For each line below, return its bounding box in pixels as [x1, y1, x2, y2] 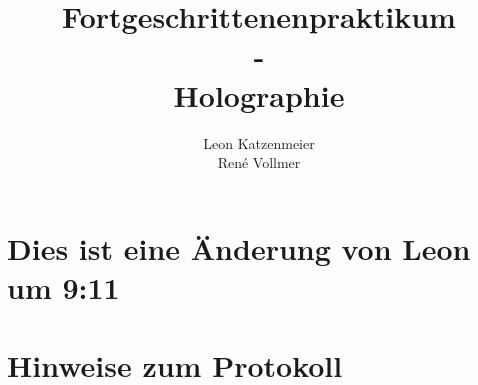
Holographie [173, 74, 345, 115]
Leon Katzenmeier [203, 132, 315, 153]
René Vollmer [217, 152, 301, 173]
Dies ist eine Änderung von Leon [7, 227, 471, 268]
